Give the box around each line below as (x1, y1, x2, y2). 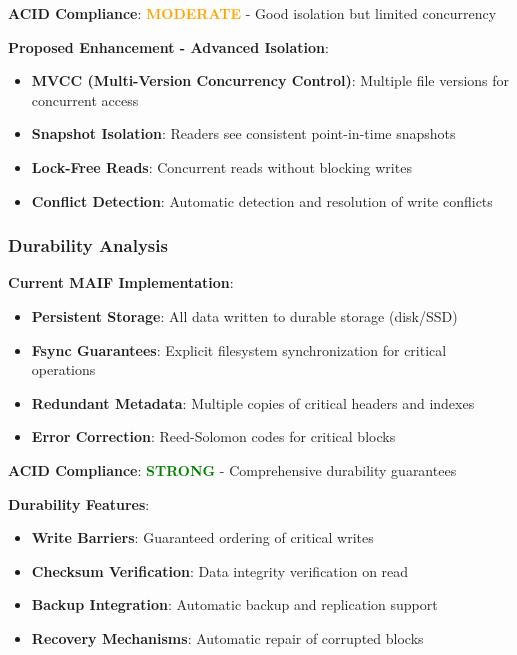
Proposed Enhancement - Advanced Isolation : (8, 36, 329, 57)
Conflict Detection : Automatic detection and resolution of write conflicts (31, 190, 493, 211)
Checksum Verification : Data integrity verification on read (31, 560, 409, 581)
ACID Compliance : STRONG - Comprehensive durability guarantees (8, 459, 457, 480)
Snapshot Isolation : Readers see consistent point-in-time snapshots (31, 123, 456, 144)
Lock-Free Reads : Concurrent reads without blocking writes (31, 156, 412, 177)
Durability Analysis (8, 233, 168, 258)
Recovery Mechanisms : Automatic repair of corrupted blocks (31, 627, 424, 648)
